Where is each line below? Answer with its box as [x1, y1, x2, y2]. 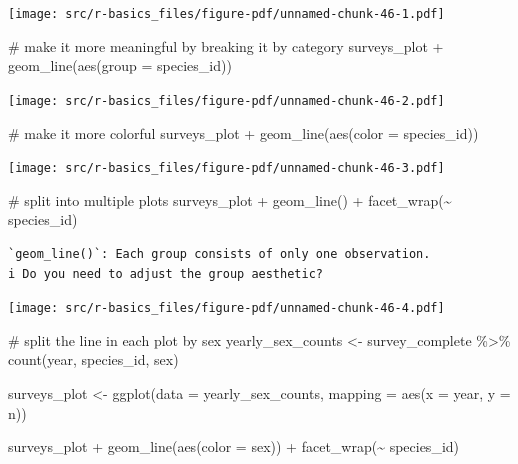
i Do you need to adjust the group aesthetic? [8, 266, 323, 281]
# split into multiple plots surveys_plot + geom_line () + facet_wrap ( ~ [8, 189, 452, 210]
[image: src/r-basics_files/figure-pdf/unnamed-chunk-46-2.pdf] [8, 93, 445, 108]
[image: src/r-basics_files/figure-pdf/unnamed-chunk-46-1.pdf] [8, 7, 445, 21]
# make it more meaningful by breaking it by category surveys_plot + [8, 35, 444, 56]
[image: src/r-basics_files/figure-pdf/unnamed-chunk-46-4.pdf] [8, 301, 445, 316]
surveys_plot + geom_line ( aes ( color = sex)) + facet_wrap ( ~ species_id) [8, 436, 460, 457]
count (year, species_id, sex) [8, 349, 179, 370]
